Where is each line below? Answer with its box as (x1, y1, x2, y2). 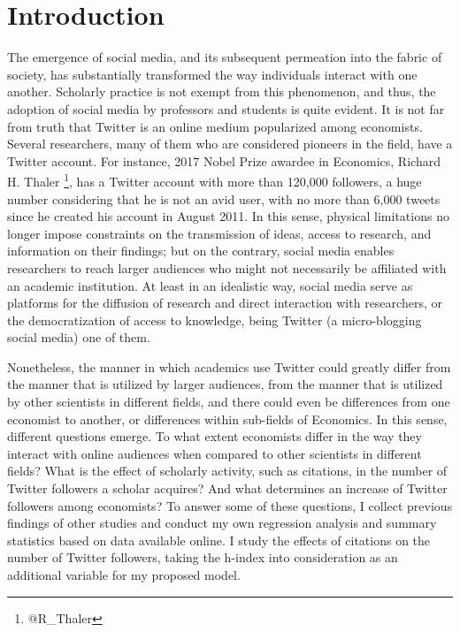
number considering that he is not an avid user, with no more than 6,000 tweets (7, 189, 441, 208)
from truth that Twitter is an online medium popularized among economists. (7, 117, 423, 135)
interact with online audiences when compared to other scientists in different (7, 444, 422, 462)
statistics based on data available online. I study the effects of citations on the (7, 530, 431, 549)
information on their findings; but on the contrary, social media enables (7, 241, 395, 260)
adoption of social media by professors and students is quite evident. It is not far (7, 99, 445, 118)
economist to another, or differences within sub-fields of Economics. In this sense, (7, 409, 448, 428)
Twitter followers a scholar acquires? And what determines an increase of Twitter (7, 479, 448, 498)
